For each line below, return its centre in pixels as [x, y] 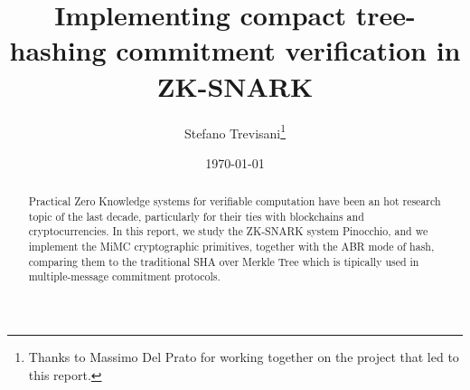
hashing [58, 50]
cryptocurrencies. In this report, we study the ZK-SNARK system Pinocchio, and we [228, 231]
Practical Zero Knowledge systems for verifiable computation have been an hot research [235, 201]
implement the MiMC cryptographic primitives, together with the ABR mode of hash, [231, 247]
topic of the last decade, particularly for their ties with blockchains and [196, 216]
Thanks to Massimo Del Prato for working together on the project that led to [244, 357]
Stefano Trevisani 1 [235, 131]
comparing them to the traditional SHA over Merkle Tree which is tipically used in [224, 261]
